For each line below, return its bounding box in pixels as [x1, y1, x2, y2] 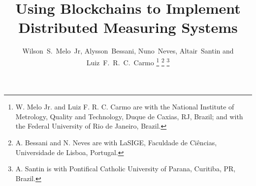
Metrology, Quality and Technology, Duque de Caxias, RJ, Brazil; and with [15, 111, 243, 121]
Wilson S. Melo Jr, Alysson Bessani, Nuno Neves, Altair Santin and [22, 46, 234, 56]
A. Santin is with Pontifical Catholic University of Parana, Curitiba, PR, [15, 163, 236, 174]
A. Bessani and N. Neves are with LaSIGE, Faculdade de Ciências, [15, 137, 217, 147]
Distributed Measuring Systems [18, 17, 238, 37]
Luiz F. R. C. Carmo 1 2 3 [86, 55, 170, 67]
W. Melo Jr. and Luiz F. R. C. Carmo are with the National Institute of [15, 102, 234, 112]
